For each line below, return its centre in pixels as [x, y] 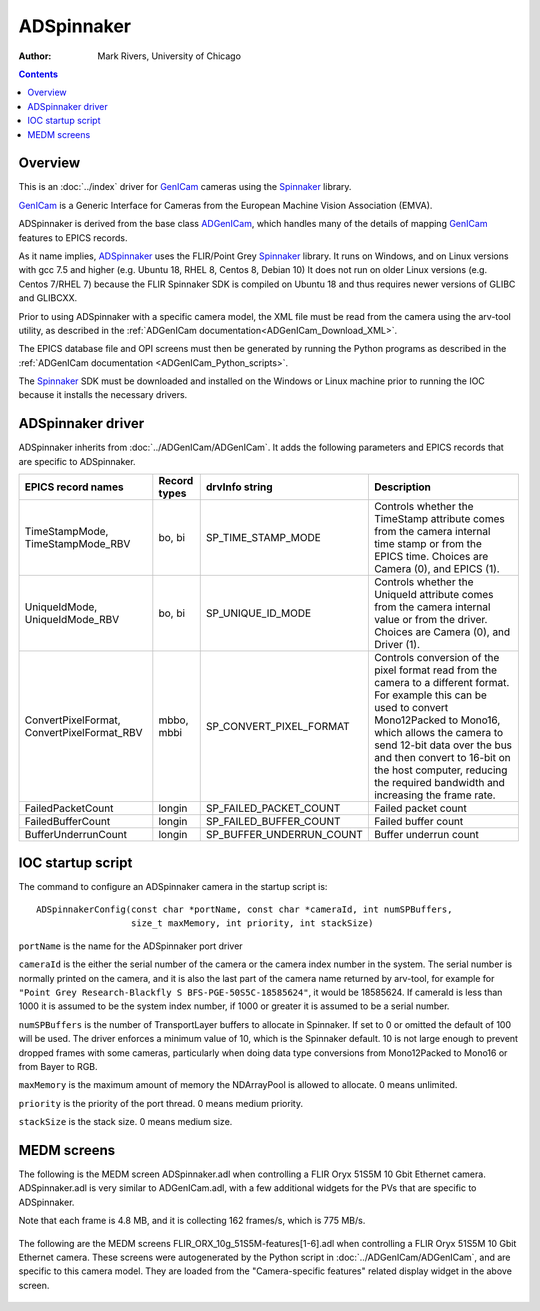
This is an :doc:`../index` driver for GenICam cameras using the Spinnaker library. [185, 187]
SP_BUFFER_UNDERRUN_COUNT [284, 835]
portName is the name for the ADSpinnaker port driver [131, 946]
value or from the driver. [430, 620]
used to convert [411, 708]
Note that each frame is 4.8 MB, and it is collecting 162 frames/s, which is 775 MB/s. [192, 1221]
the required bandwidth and [439, 783]
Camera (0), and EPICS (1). [436, 569]
